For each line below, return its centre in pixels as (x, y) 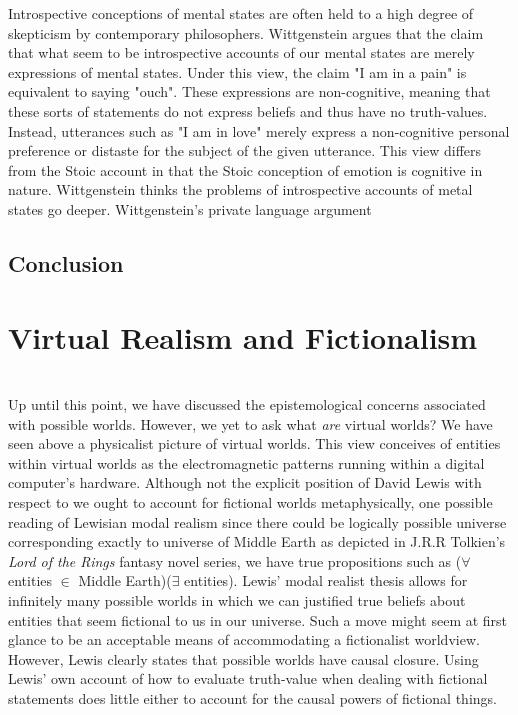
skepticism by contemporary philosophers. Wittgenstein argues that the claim (246, 32)
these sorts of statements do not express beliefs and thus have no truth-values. (248, 110)
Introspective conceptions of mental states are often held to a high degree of (241, 13)
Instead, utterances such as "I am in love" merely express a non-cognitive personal (259, 130)
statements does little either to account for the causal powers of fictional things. (252, 697)
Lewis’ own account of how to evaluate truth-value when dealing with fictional (248, 678)
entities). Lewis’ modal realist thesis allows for (326, 580)
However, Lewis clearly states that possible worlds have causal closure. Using (243, 658)
